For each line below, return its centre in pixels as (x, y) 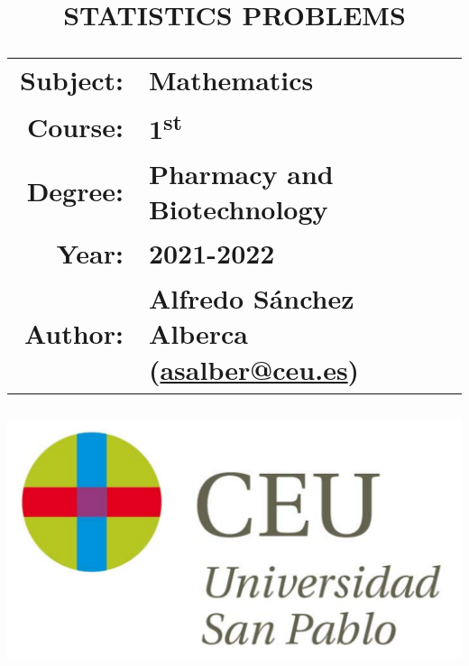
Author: (74, 333)
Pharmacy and (241, 173)
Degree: (75, 191)
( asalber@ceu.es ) (254, 369)
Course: (75, 126)
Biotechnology (238, 208)
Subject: (72, 79)
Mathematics (231, 79)
